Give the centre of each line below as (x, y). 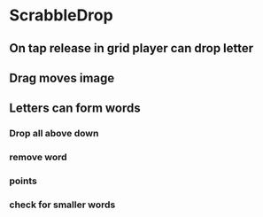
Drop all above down (54, 134)
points (23, 181)
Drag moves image (62, 77)
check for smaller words (62, 205)
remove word (39, 158)
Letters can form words (75, 108)
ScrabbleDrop (61, 15)
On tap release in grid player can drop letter (131, 48)
